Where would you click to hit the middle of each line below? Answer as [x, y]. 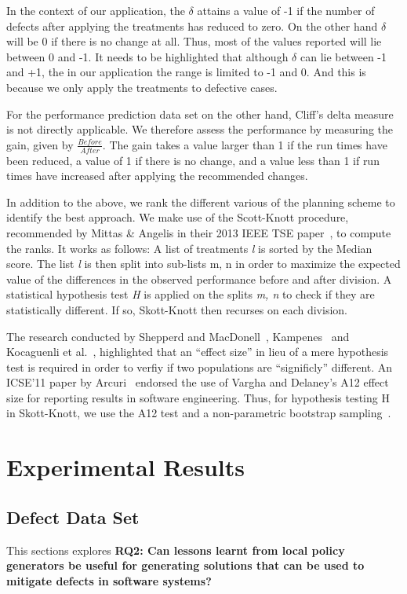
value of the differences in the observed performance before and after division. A [199, 279]
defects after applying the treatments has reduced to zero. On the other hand [192, 26]
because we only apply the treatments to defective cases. [142, 87]
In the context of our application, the [96, 10]
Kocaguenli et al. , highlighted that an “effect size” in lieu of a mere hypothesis [198, 352]
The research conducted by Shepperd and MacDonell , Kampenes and [178, 336]
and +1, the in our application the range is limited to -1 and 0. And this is [186, 72]
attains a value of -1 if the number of [286, 10]
